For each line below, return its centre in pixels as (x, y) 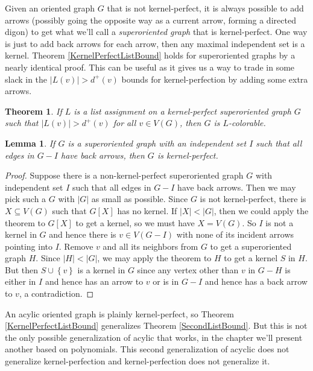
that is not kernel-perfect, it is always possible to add (205, 8)
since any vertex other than (188, 269)
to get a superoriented (251, 246)
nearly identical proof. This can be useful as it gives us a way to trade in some (150, 67)
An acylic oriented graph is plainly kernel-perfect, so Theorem (119, 313)
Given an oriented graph (50, 8)
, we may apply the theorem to (154, 258)
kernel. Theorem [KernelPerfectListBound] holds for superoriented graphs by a (150, 55)
